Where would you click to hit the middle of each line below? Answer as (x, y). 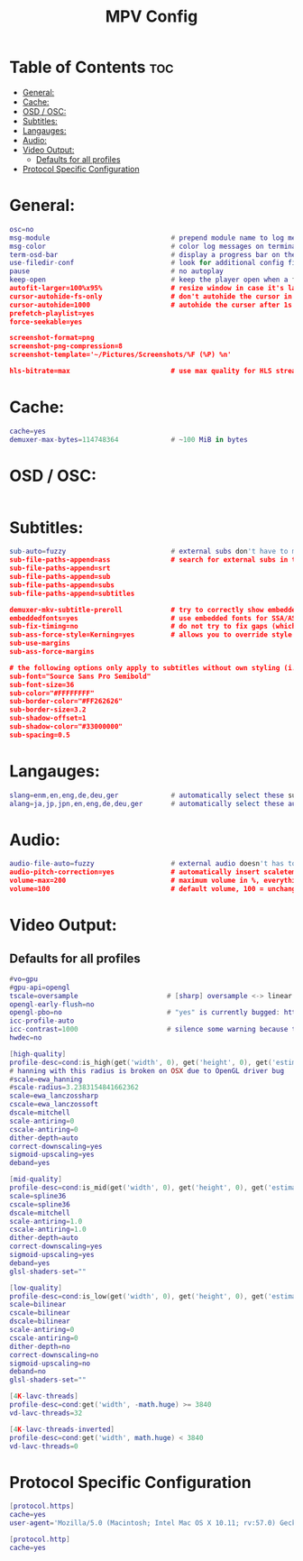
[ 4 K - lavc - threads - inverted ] (62, 1429)
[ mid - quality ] (36, 1180)
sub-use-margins (40, 643)
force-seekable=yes (46, 322)
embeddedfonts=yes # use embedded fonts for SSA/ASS (155, 618)
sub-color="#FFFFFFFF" (52, 693)
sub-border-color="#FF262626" (66, 702)
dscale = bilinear (40, 1322)
